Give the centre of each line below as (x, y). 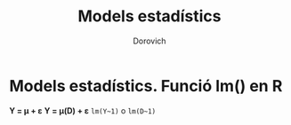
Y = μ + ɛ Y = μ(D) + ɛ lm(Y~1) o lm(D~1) (83, 110)
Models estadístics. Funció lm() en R (146, 86)
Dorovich (150, 41)
